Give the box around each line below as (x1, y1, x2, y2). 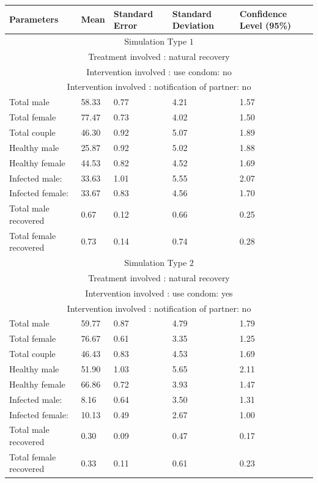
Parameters (9, 13, 59, 26)
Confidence (239, 7, 287, 20)
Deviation (172, 19, 214, 32)
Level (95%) (239, 19, 292, 32)
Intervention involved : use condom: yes (85, 286, 233, 299)
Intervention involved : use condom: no (86, 65, 232, 78)
